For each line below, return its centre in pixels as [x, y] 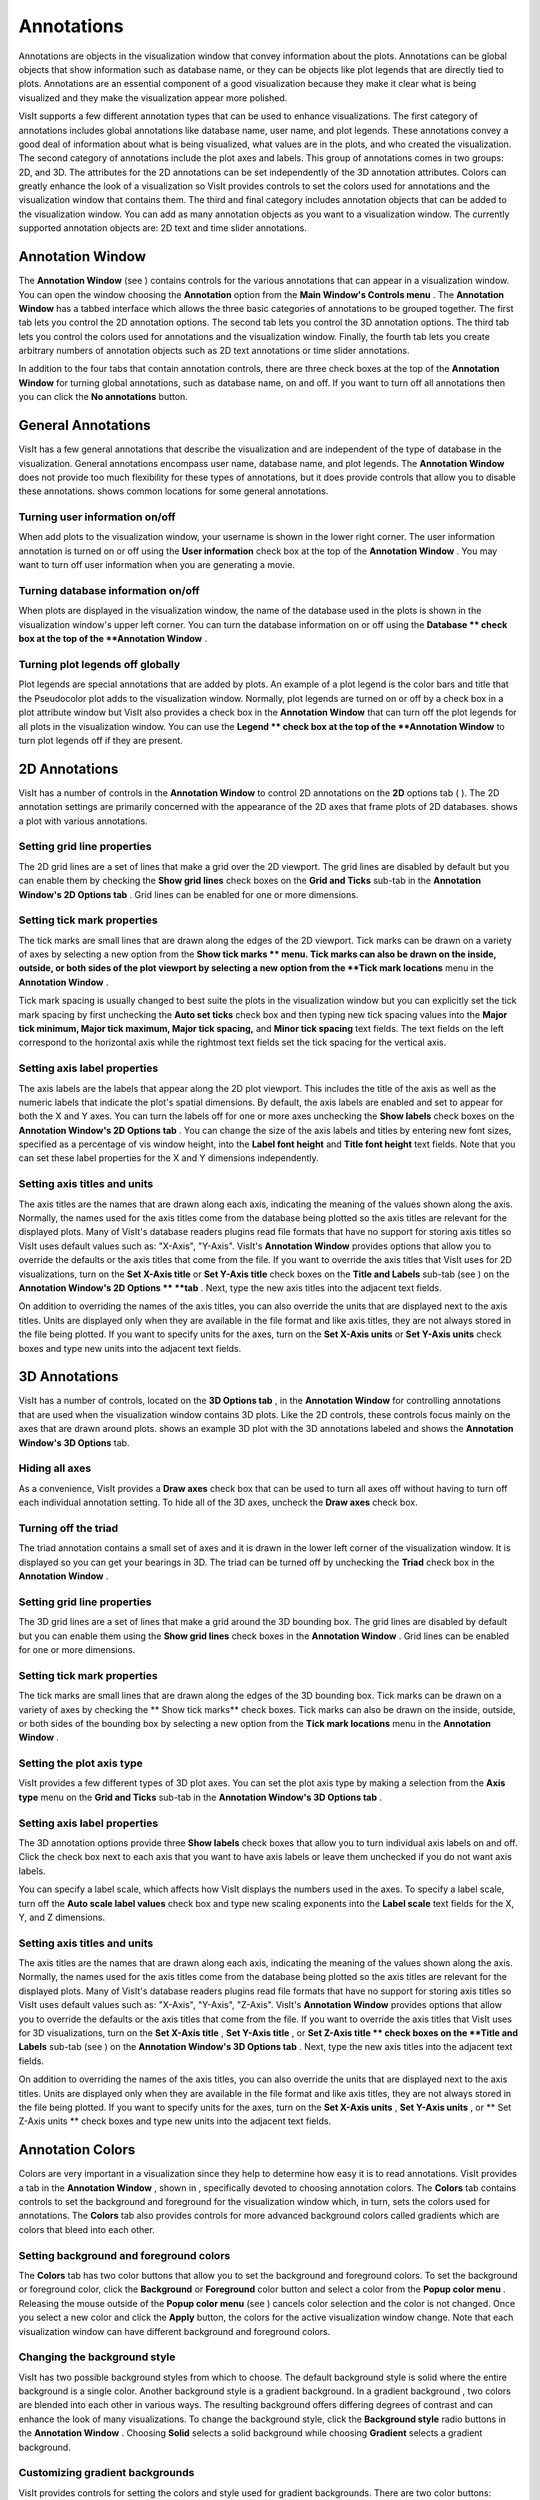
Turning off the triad [68, 1528]
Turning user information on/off [97, 517]
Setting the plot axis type [81, 1763]
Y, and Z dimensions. [61, 1917]
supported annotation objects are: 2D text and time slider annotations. [162, 228]
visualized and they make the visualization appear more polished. [153, 97]
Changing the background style [97, 2357]
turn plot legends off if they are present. [101, 740]
